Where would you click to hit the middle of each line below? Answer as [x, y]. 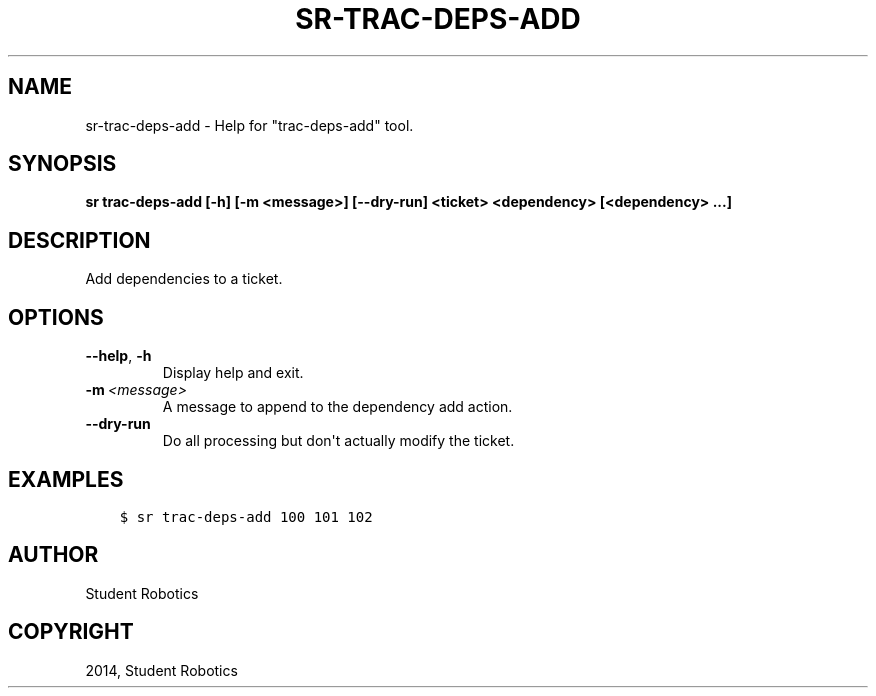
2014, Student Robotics [161, 670]
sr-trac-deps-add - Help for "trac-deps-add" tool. [249, 125]
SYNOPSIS [62, 164]
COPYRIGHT [71, 632]
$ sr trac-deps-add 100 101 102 [246, 516]
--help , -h [118, 356]
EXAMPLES [66, 479]
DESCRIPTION [79, 240]
